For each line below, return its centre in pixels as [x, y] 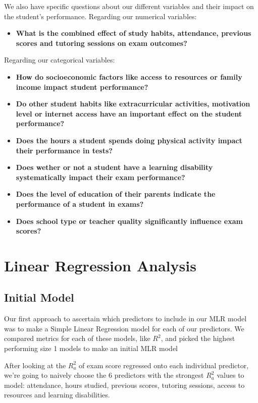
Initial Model [39, 297]
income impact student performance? [82, 87]
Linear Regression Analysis [100, 265]
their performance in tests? [64, 150]
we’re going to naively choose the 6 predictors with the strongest [104, 375]
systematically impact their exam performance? [100, 177]
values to [230, 375]
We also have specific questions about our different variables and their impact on [129, 6]
